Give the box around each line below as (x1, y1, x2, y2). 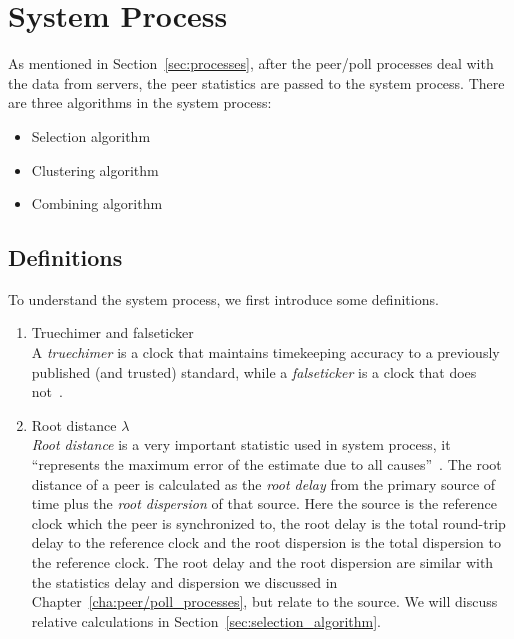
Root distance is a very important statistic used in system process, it (31, 434, 451, 455)
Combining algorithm (31, 193, 163, 214)
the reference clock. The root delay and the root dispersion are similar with (31, 552, 494, 573)
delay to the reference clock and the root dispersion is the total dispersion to (31, 532, 501, 553)
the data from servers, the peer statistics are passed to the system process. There (8, 72, 505, 93)
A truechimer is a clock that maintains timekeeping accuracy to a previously (31, 342, 500, 363)
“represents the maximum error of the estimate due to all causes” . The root (31, 454, 502, 475)
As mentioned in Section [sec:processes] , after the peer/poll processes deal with (8, 53, 494, 74)
